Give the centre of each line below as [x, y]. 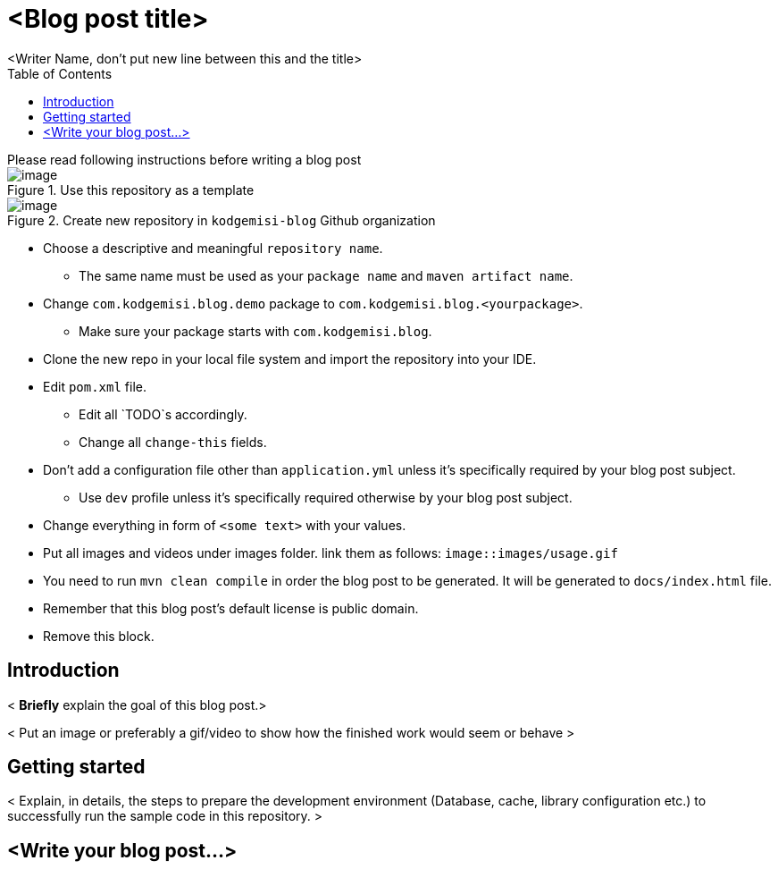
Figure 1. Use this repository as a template [131, 190]
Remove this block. [99, 636]
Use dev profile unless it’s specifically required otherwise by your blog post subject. [326, 497]
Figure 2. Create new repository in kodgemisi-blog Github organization [222, 220]
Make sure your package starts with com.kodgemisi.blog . [255, 331]
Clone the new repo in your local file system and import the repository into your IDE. [290, 359]
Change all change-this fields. [173, 442]
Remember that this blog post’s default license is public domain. [231, 608]
